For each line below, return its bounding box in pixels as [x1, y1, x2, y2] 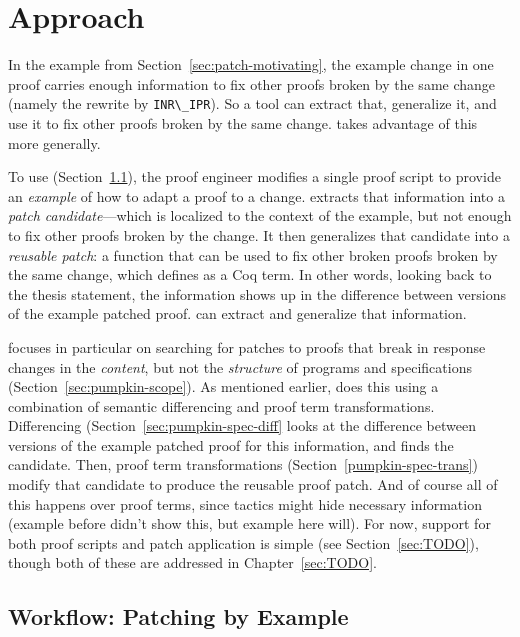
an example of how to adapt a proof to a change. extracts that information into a [8, 185, 505, 206]
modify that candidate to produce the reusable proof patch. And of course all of [8, 474, 498, 495]
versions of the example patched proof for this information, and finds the [8, 434, 454, 455]
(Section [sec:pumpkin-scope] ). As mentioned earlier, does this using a [8, 376, 439, 397]
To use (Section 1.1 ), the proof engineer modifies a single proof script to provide [8, 166, 501, 187]
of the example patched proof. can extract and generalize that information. [8, 303, 467, 324]
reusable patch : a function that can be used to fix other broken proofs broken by [8, 244, 498, 265]
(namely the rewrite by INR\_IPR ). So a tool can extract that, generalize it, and [8, 93, 497, 114]
